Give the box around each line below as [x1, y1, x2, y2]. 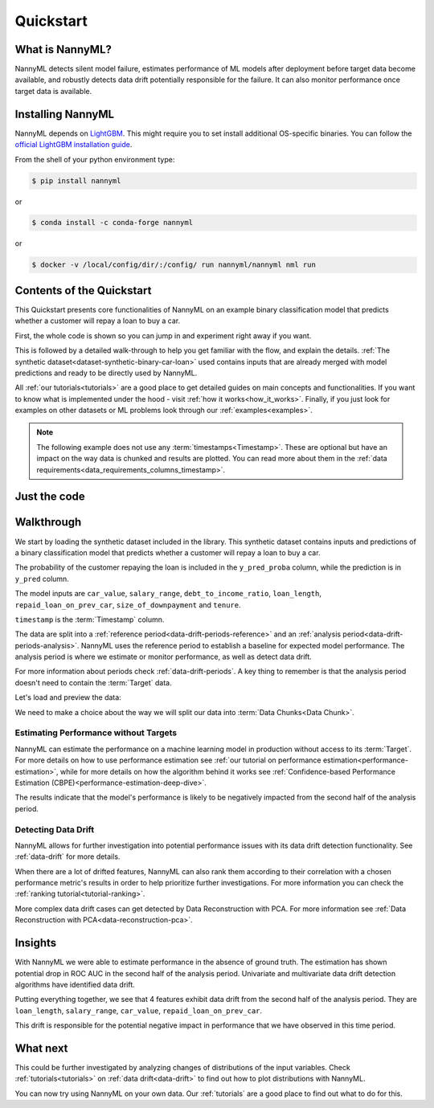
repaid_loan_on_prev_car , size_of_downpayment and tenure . [14, 599, 241, 610]
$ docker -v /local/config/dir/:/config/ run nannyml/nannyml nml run [31, 260, 317, 269]
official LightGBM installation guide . [14, 140, 133, 149]
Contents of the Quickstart [14, 284, 152, 297]
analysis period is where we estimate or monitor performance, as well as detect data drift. [14, 652, 313, 662]
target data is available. [14, 86, 92, 96]
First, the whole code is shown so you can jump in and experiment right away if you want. [14, 330, 312, 341]
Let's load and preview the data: [14, 693, 122, 702]
